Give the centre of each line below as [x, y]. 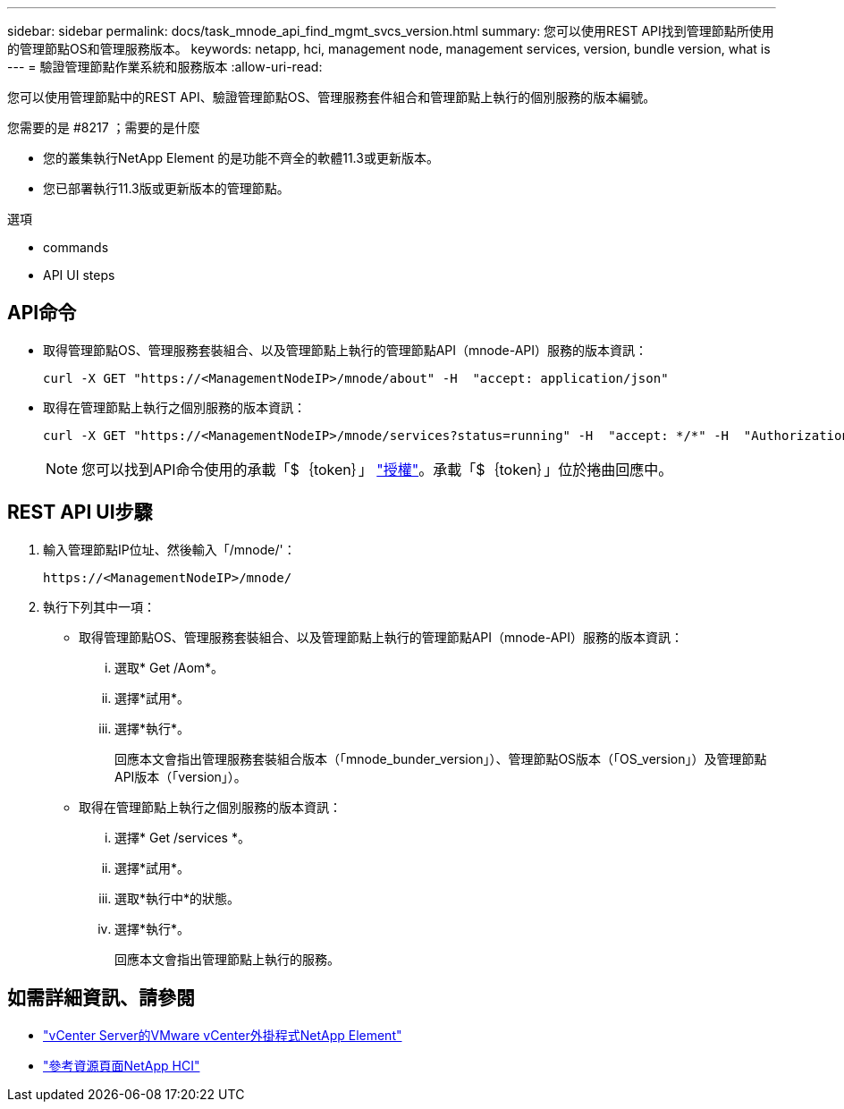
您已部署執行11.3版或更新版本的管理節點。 [166, 188]
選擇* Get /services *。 [182, 837]
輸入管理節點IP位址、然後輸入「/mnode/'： [169, 549]
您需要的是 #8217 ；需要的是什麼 [104, 127]
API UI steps [79, 275]
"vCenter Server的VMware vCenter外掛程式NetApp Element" [223, 1035]
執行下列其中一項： [99, 606]
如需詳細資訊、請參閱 [101, 998]
